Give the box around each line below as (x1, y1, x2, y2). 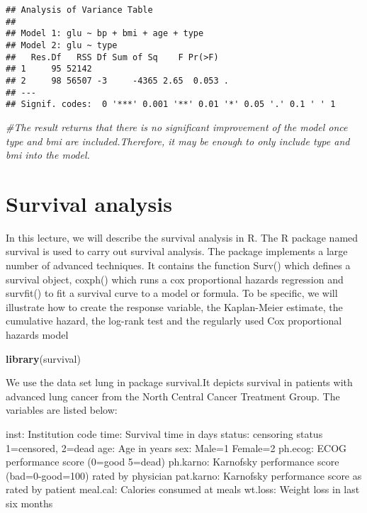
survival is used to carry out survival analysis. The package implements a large (6, 244, 348, 259)
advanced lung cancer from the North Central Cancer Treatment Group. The (6, 388, 340, 403)
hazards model (6, 327, 69, 342)
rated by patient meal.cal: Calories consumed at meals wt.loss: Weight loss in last (6, 482, 360, 497)
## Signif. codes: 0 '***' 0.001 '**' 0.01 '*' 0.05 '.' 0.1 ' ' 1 (6, 99, 336, 110)
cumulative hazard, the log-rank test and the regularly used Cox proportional (6, 313, 342, 328)
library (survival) (6, 351, 81, 366)
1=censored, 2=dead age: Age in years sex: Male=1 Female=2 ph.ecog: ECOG (6, 440, 347, 455)
